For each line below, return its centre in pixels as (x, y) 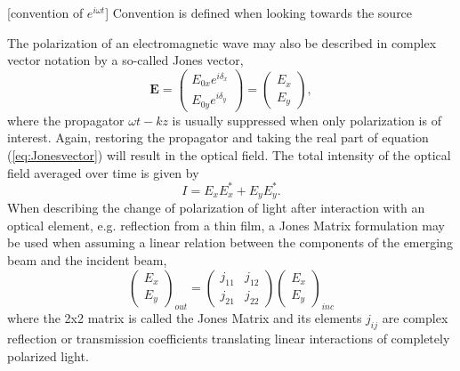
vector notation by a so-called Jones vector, (125, 60)
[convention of (45, 12)
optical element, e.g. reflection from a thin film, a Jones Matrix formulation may (226, 225)
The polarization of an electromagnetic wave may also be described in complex (222, 42)
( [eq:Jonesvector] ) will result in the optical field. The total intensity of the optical (229, 155)
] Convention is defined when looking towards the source (259, 12)
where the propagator (66, 120)
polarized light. (48, 355)
